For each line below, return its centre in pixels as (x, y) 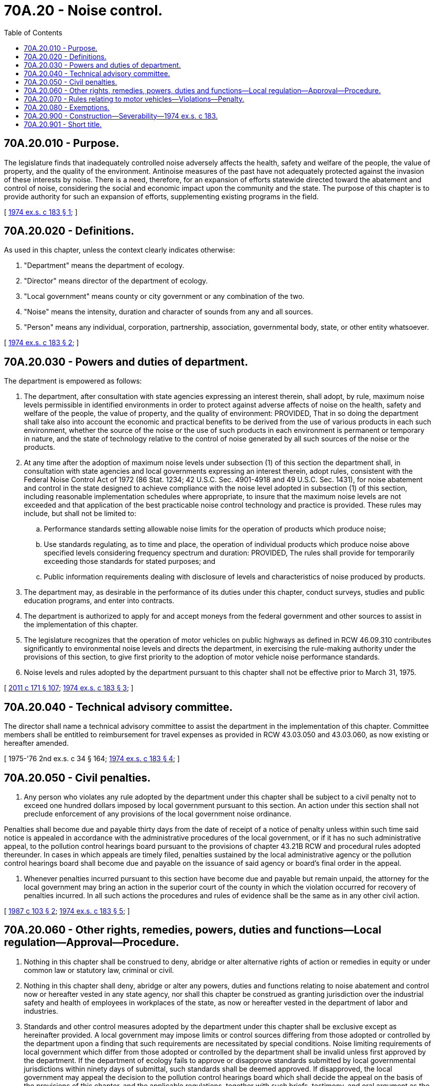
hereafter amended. (37, 743)
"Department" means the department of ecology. (104, 266)
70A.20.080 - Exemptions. (67, 107)
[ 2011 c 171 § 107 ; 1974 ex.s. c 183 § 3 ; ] (69, 688)
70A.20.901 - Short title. (63, 124)
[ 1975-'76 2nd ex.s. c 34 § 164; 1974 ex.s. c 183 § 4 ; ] (92, 759)
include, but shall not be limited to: (80, 514)
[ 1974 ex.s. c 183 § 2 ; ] (42, 343)
